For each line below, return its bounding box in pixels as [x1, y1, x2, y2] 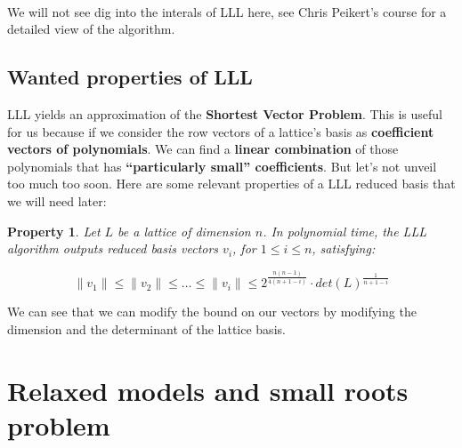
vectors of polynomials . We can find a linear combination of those [7, 140, 399, 158]
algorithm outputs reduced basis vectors [7, 239, 219, 258]
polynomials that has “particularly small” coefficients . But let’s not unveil [7, 156, 437, 175]
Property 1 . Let [7, 221, 101, 240]
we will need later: [7, 191, 107, 210]
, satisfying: [312, 239, 376, 258]
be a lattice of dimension [118, 221, 251, 240]
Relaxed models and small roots [7, 372, 409, 408]
